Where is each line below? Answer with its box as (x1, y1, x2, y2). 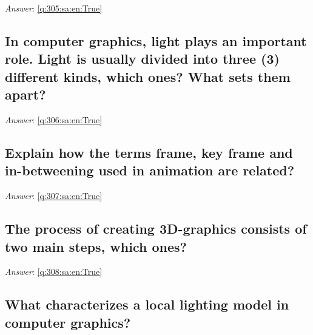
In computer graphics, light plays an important (5, 31, 307, 50)
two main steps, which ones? (5, 237, 187, 255)
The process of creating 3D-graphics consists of (5, 219, 307, 238)
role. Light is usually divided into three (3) (5, 49, 280, 68)
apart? (5, 85, 46, 104)
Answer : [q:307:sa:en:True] (5, 189, 103, 202)
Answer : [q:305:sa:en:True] (5, 2, 103, 14)
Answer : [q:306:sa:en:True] (5, 113, 103, 126)
